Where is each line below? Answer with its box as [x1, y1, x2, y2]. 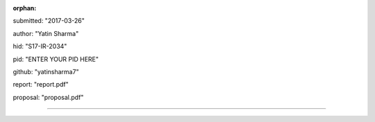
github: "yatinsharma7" [12, 67, 79, 76]
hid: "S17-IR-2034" [12, 42, 67, 51]
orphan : [12, 4, 37, 12]
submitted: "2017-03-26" [12, 17, 85, 25]
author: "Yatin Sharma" [12, 29, 79, 37]
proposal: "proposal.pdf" [12, 93, 84, 101]
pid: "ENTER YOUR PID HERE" [12, 55, 99, 63]
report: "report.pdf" [12, 80, 69, 89]
